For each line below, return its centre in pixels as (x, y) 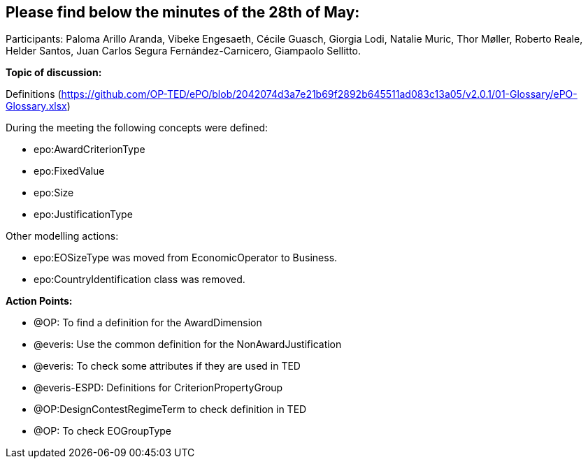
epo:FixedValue (69, 171)
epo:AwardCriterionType (89, 150)
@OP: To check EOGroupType (102, 431)
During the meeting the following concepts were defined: (137, 128)
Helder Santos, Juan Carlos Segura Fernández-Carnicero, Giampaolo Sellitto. (184, 51)
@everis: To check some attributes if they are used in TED (167, 366)
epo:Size (54, 193)
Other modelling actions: (62, 236)
